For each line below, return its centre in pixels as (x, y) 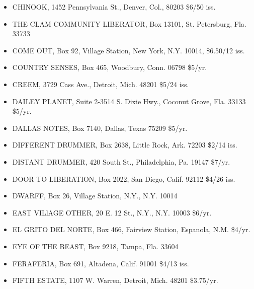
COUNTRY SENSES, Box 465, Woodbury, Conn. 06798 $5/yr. (110, 67)
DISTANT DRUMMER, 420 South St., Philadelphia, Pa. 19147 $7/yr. (121, 161)
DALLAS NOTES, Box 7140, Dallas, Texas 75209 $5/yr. (100, 128)
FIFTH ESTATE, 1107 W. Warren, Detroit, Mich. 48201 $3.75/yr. (115, 280)
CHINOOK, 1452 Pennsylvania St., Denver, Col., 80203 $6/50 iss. (114, 7)
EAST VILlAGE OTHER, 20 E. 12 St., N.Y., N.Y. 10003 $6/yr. (112, 212)
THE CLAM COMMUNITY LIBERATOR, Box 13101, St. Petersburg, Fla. (129, 23)
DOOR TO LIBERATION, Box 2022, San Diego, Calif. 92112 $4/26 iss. (124, 178)
